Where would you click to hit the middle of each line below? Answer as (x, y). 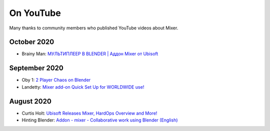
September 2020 (36, 68)
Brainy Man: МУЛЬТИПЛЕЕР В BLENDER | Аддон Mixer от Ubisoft (90, 54)
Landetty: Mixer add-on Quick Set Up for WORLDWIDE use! (83, 87)
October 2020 (32, 42)
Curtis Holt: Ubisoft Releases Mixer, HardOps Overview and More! (89, 113)
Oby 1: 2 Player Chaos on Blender (56, 80)
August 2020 (30, 101)
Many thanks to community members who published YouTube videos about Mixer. (94, 28)
